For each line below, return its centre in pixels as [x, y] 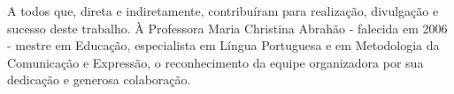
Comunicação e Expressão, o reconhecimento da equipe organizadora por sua [215, 62]
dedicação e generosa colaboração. [99, 80]
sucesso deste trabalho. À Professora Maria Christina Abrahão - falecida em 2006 [227, 28]
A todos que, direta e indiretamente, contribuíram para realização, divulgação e [223, 11]
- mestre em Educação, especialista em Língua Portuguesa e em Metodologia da [223, 45]
